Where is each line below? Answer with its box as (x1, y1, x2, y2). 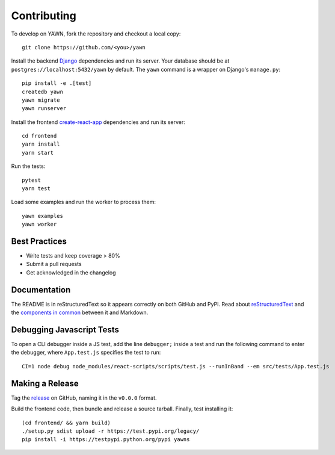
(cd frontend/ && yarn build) (22, 419, 111, 426)
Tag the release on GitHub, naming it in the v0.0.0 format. (11, 394, 157, 401)
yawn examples (22, 212, 63, 219)
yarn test (22, 185, 51, 192)
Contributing (11, 9, 76, 22)
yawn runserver (22, 105, 67, 112)
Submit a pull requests (26, 261, 82, 268)
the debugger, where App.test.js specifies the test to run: (11, 349, 161, 356)
